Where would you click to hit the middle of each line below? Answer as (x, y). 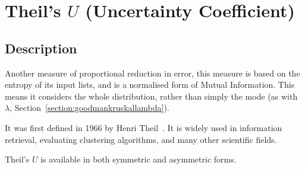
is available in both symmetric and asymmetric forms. (139, 159)
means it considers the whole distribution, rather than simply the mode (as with (151, 96)
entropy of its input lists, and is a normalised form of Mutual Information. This (150, 84)
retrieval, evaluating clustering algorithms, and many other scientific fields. (141, 139)
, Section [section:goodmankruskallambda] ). (89, 108)
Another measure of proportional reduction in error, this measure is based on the (152, 73)
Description (41, 48)
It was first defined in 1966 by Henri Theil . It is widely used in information (144, 127)
